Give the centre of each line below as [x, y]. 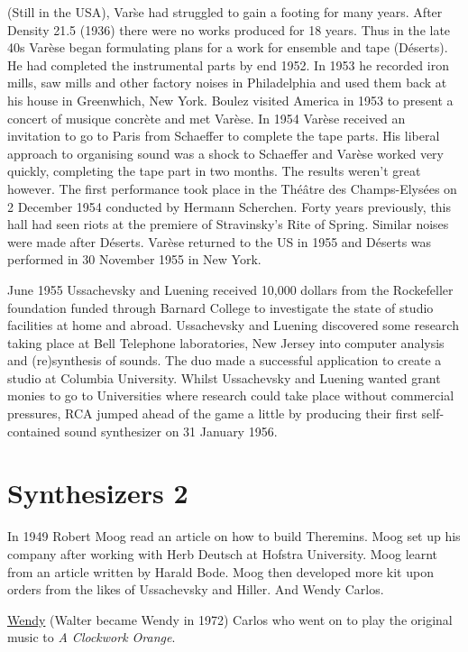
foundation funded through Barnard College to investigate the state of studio [220, 307]
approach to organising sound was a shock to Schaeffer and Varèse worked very [225, 153]
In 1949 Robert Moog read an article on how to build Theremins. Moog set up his [234, 536]
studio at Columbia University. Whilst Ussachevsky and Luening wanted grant [224, 377]
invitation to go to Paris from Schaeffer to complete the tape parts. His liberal [224, 136]
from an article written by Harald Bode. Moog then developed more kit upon [220, 571]
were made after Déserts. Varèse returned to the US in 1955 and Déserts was [220, 241]
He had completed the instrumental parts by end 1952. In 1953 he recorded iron [228, 64]
